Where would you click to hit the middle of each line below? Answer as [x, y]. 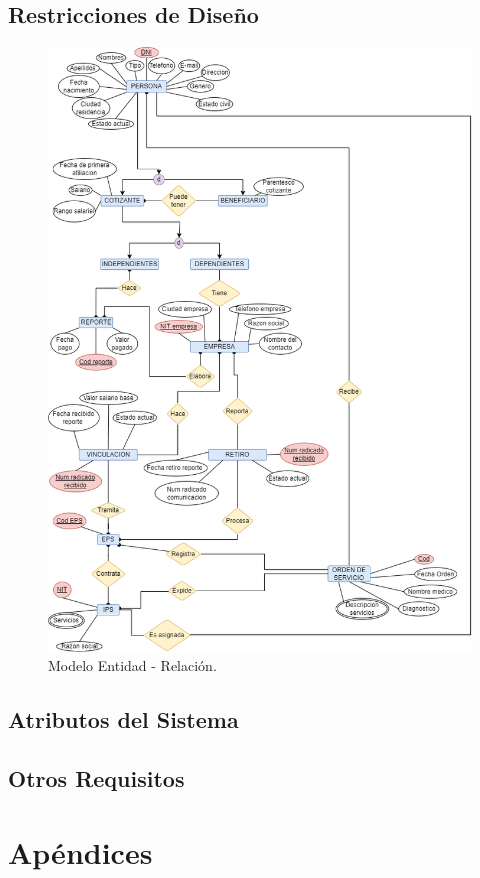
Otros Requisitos [96, 778]
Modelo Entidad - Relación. [132, 665]
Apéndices [80, 851]
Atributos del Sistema [123, 719]
